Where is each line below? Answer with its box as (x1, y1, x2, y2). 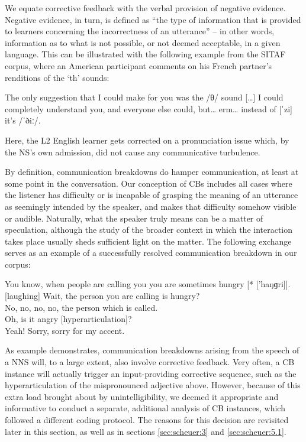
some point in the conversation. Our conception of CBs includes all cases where (5, 177, 292, 189)
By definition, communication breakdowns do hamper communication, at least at (5, 165, 299, 178)
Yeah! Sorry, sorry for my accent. (5, 324, 125, 336)
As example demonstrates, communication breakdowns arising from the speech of (5, 344, 299, 356)
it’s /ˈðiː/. (5, 114, 41, 126)
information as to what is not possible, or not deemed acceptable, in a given (5, 36, 281, 48)
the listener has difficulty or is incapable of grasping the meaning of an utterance (5, 188, 298, 201)
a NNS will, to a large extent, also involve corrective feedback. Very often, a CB (5, 356, 295, 368)
